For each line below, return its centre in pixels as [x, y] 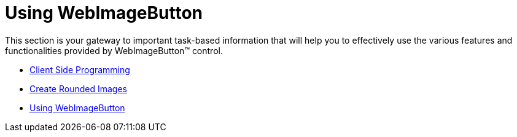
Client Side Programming [80, 69]
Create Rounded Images [78, 88]
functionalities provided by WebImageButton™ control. [114, 50]
